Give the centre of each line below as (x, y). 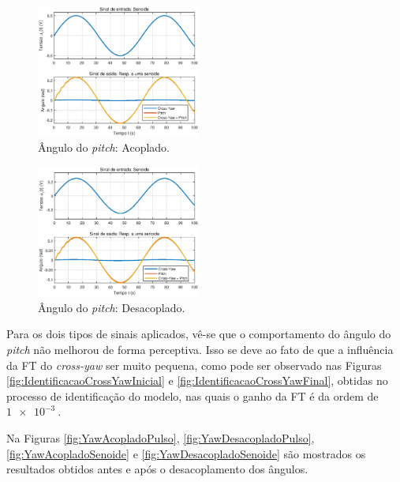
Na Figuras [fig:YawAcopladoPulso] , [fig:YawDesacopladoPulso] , (161, 438)
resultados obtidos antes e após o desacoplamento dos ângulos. (157, 469)
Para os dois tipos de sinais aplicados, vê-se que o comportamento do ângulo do (199, 334)
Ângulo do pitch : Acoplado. (104, 147)
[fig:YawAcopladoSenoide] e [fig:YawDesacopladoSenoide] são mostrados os (186, 453)
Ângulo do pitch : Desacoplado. (112, 307)
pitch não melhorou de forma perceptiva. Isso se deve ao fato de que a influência (200, 350)
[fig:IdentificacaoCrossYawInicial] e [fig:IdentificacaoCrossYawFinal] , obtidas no (197, 380)
